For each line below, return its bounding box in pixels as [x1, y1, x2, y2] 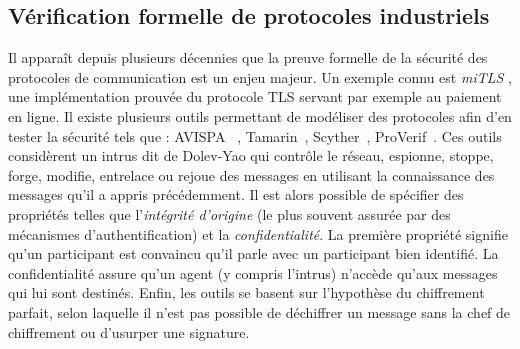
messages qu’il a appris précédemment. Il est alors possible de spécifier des [8, 184, 464, 205]
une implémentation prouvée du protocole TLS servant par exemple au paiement [8, 86, 502, 107]
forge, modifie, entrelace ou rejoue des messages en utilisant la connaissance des [8, 164, 495, 185]
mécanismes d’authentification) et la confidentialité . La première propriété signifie [8, 223, 508, 244]
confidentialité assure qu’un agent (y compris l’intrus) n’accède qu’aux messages [8, 262, 498, 283]
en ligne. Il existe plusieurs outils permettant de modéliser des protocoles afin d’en [8, 105, 512, 126]
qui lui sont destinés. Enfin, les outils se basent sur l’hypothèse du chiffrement [8, 282, 485, 303]
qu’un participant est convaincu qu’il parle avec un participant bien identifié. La [8, 243, 499, 264]
